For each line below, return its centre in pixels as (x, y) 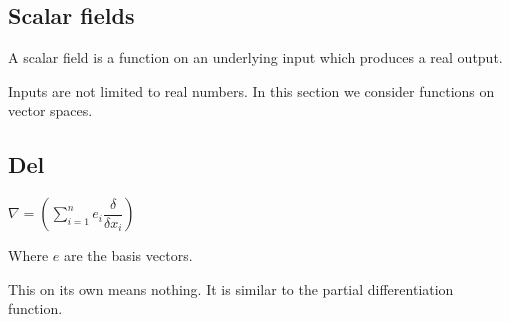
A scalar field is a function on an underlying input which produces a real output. (255, 57)
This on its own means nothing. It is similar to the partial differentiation (231, 288)
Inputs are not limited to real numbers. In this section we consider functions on (251, 90)
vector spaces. (50, 110)
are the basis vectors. (128, 255)
